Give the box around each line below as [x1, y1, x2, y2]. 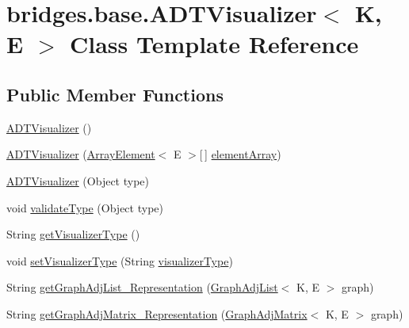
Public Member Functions [6, 82, 224, 106]
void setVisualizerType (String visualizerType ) [6, 252, 233, 269]
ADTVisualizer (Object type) [6, 172, 149, 189]
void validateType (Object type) [6, 199, 163, 215]
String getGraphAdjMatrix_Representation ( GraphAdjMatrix [6, 305, 308, 322]
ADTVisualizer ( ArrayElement [6, 146, 155, 162]
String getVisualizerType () [6, 226, 140, 242]
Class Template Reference [69, 28, 359, 60]
